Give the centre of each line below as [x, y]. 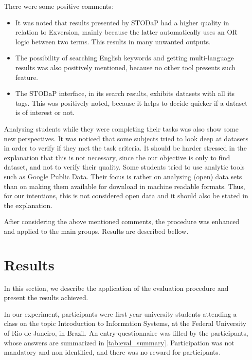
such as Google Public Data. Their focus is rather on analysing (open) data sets [123, 176]
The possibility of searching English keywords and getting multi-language [125, 58]
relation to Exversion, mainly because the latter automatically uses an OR [126, 32]
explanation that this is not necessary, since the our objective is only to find [117, 157]
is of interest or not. [45, 112]
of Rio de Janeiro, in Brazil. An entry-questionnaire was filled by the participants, [126, 332]
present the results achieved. [46, 297]
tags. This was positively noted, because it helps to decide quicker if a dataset [131, 103]
